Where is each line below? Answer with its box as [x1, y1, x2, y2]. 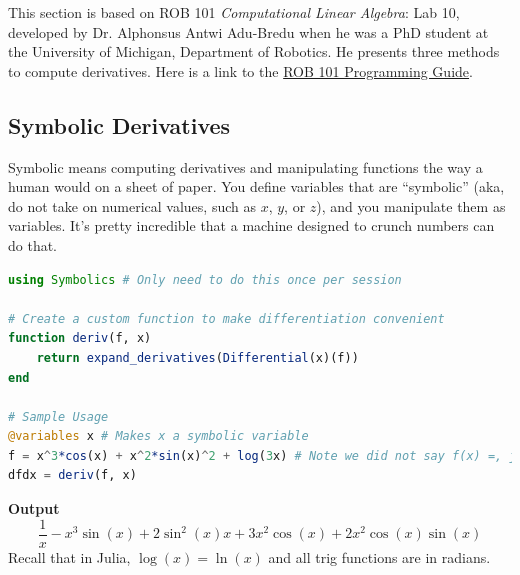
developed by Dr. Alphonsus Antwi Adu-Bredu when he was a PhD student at [8, 21, 489, 42]
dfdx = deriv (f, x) [8, 468, 137, 483]
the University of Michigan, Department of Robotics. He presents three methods [8, 41, 500, 62]
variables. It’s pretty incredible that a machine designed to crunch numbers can [8, 215, 495, 236]
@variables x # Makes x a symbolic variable [8, 429, 309, 444]
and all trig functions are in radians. [268, 546, 491, 567]
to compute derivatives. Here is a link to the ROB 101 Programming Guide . [8, 60, 473, 81]
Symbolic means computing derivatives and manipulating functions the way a [8, 156, 483, 177]
